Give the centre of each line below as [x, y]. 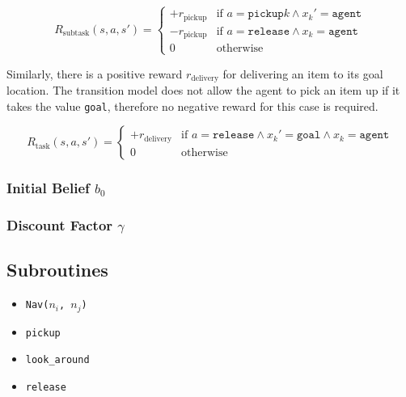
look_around [57, 360]
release [46, 387]
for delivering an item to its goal [303, 73]
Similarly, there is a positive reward [95, 73]
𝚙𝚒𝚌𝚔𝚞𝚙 [266, 14]
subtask [76, 34]
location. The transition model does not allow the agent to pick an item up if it [203, 89]
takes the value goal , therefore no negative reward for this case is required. [192, 106]
